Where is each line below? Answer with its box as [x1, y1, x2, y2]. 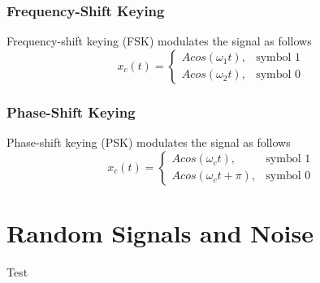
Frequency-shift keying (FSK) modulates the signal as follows [6, 32, 312, 49]
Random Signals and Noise [6, 216, 314, 249]
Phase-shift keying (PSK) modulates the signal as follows [6, 134, 291, 151]
